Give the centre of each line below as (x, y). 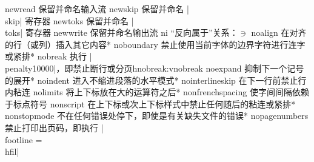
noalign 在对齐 (279, 32)
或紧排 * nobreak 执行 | (48, 56)
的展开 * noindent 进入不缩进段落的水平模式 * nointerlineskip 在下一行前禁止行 (156, 80)
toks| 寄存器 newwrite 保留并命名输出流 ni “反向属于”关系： (122, 32)
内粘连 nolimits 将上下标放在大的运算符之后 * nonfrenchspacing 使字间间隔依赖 (157, 92)
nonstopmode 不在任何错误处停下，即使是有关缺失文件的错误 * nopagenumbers (157, 116)
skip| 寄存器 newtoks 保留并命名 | (69, 20)
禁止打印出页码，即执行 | (54, 127)
